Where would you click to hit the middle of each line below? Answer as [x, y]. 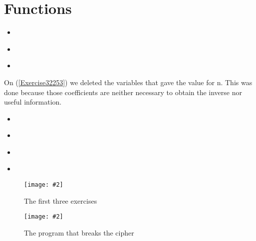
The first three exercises [61, 200]
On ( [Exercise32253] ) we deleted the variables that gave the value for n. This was [128, 82]
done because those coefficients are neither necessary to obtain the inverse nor [123, 92]
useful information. [33, 102]
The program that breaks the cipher [79, 232]
